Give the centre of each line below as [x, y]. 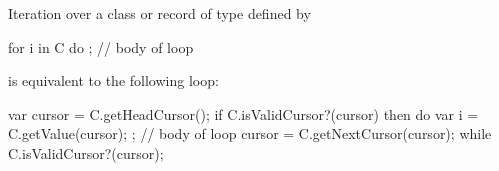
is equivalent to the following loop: [113, 80]
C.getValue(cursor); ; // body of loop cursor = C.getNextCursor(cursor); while [250, 133]
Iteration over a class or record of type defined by [159, 13]
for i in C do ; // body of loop [101, 46]
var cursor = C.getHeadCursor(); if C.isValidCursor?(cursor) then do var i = [243, 113]
